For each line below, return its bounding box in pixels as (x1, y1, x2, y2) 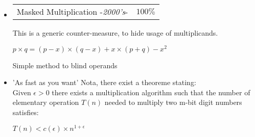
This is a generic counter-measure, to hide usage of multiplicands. (12, 28, 218, 38)
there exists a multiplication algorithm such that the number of (52, 87, 250, 97)
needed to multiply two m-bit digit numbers (104, 97, 242, 107)
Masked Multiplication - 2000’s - (16, 6, 128, 17)
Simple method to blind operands (12, 60, 118, 70)
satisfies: (12, 107, 39, 118)
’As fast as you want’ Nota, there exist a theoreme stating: (12, 77, 196, 88)
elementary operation (12, 97, 79, 107)
